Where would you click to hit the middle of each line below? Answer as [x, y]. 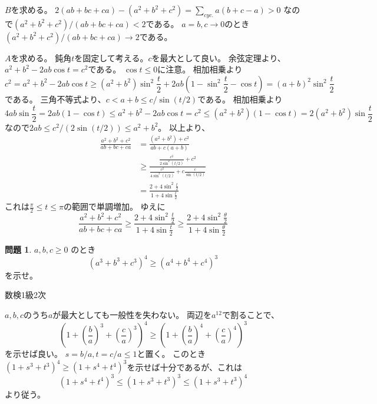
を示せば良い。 [34, 354]
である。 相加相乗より [240, 99]
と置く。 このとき [171, 354]
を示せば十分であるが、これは [185, 367]
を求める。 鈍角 [41, 57]
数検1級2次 [25, 295]
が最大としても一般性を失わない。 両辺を [132, 315]
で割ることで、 [250, 315]
